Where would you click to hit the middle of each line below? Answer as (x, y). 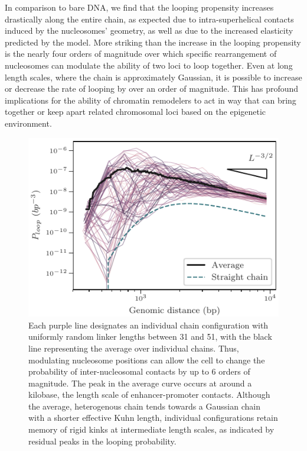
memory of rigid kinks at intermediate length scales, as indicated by (151, 429)
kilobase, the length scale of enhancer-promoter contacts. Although (149, 394)
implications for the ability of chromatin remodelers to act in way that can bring (151, 100)
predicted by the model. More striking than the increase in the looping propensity (153, 42)
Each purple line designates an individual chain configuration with (148, 325)
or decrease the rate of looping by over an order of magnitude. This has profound (152, 88)
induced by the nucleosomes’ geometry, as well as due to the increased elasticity (149, 30)
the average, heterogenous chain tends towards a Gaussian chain (144, 406)
